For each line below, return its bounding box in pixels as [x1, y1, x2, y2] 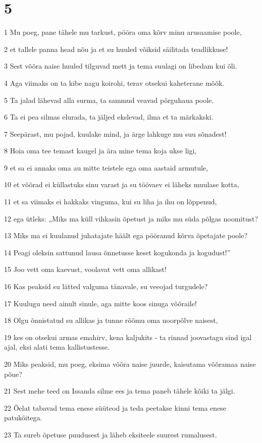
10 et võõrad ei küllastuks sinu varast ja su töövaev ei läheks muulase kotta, [4, 179, 239, 190]
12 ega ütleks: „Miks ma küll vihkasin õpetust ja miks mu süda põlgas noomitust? [4, 213, 258, 224]
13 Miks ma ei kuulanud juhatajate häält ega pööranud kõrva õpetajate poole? [4, 230, 248, 241]
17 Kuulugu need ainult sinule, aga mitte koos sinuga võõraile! [4, 298, 197, 308]
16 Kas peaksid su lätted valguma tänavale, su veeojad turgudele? [4, 281, 208, 292]
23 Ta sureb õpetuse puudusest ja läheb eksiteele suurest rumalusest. [4, 429, 217, 439]
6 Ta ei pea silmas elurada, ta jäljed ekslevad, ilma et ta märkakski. [4, 112, 214, 122]
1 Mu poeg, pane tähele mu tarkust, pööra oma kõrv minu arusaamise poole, [4, 27, 242, 37]
